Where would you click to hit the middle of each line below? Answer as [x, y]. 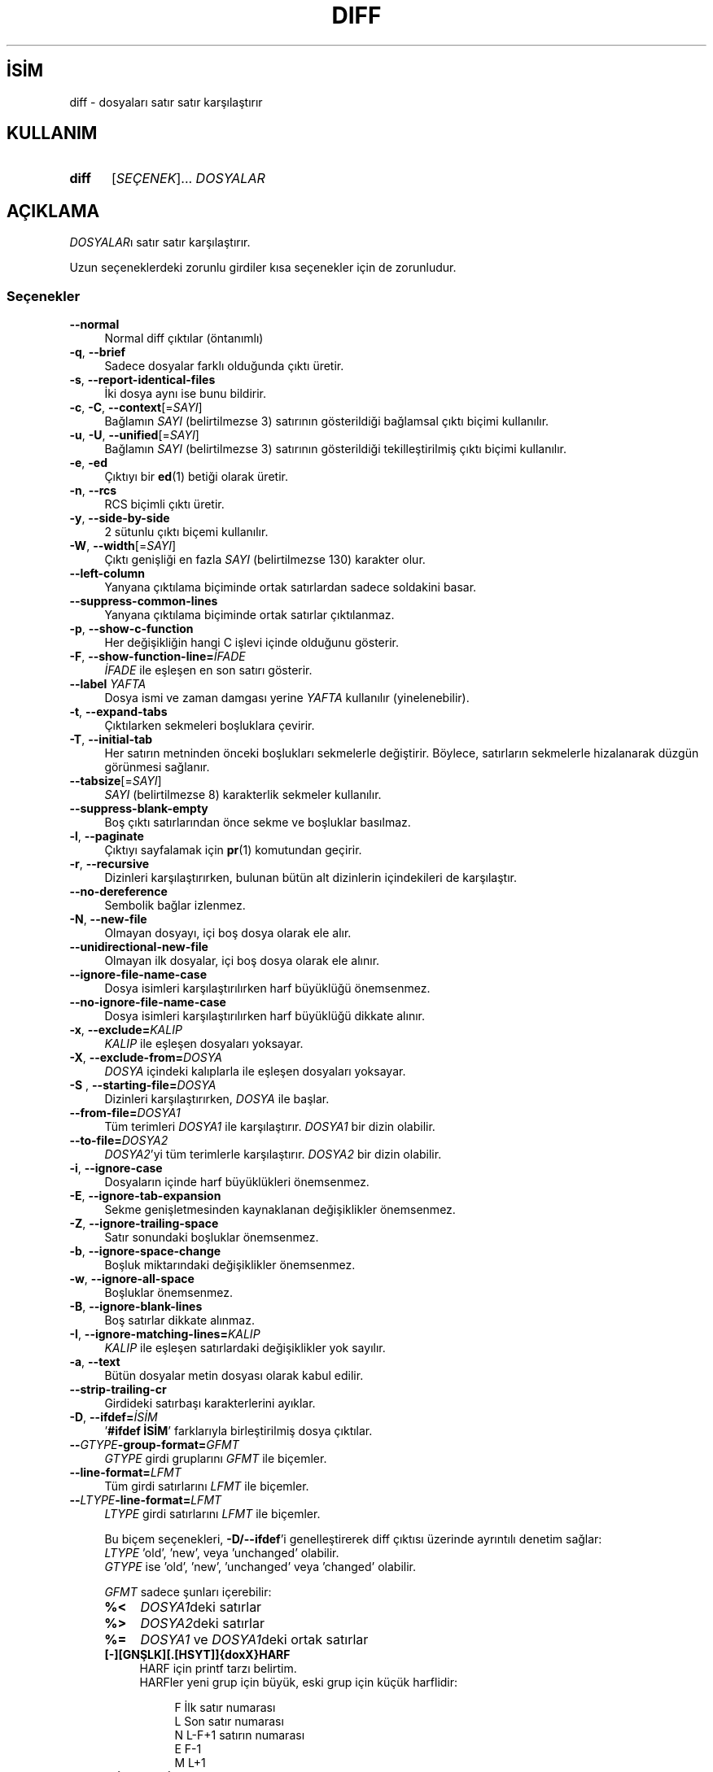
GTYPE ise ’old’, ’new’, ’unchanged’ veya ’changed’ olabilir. [260, 1567]
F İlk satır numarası [225, 1708]
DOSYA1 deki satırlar [201, 1607]
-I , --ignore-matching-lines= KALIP [165, 1334]
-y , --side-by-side [120, 518]
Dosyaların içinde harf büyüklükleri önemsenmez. [237, 1182]
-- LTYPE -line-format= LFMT [146, 1500]
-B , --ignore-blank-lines [136, 1307]
